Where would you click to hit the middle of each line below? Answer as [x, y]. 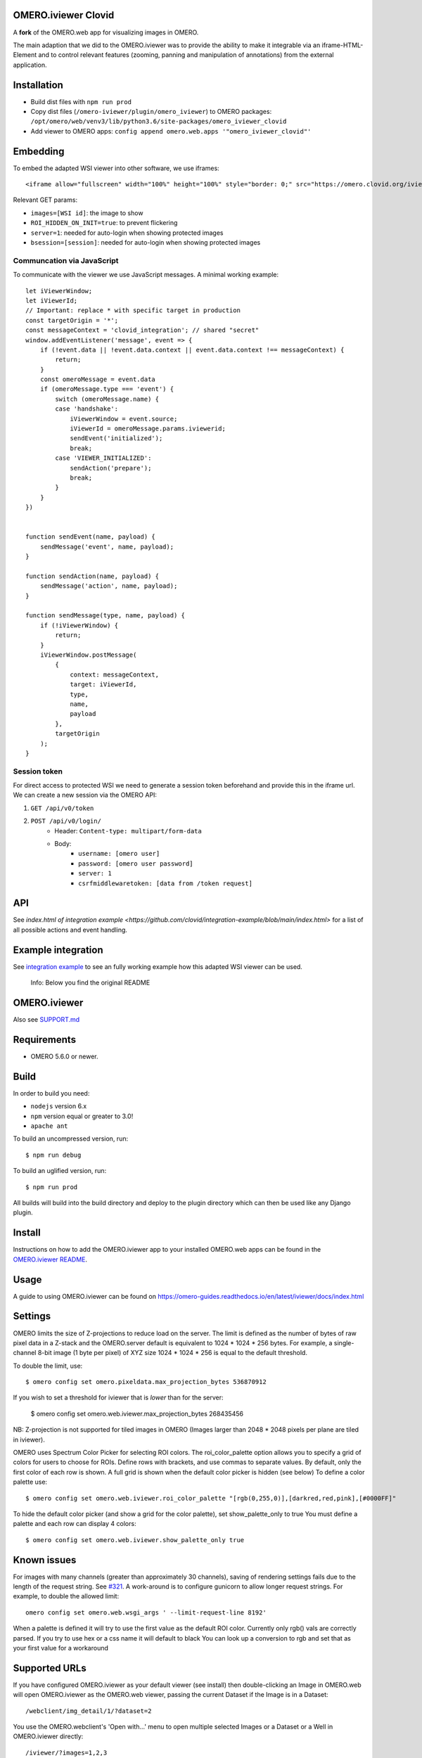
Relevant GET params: [45, 200]
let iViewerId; [52, 300]
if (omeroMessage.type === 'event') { [107, 389]
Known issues [45, 1560]
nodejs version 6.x [59, 1106]
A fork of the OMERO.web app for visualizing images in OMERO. [106, 32]
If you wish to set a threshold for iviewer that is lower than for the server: [119, 1398]
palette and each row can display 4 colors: [75, 1524]
